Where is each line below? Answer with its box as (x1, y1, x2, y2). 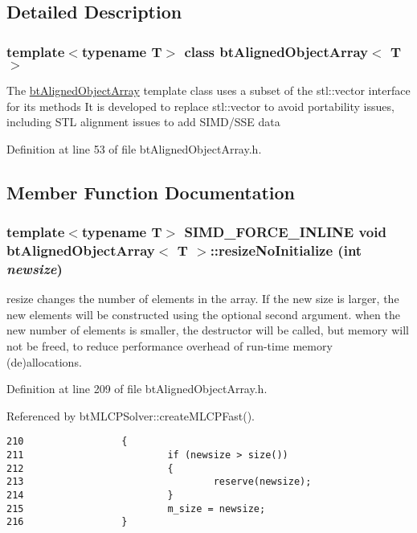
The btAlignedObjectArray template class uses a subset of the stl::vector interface (6, 82, 411, 98)
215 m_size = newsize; (6, 502, 266, 515)
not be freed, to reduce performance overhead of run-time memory (6, 338, 333, 354)
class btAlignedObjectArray (184, 41, 369, 61)
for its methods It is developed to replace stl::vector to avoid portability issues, (6, 97, 395, 114)
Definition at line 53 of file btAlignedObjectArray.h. (6, 140, 262, 157)
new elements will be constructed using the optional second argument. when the (6, 305, 400, 322)
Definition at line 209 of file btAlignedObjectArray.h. (6, 380, 268, 397)
